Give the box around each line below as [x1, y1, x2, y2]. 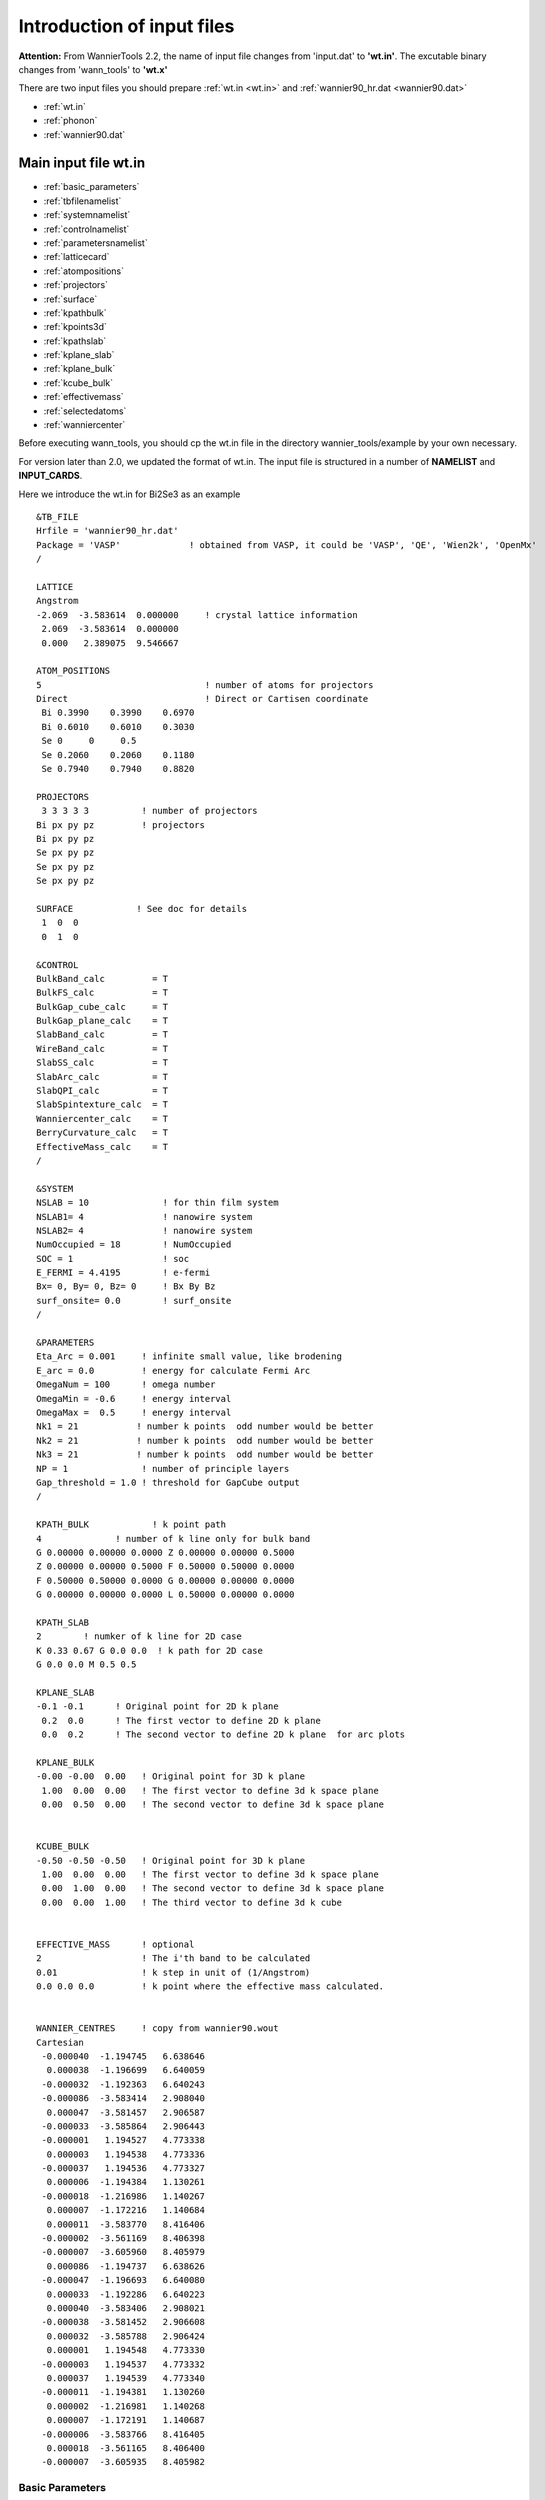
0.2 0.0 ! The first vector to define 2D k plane [41, 1715, 322, 1726]
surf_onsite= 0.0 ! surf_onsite [36, 1295, 232, 1306]
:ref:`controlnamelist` [43, 223, 130, 235]
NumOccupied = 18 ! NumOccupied [36, 1239, 232, 1250]
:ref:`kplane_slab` [43, 349, 115, 361]
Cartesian [36, 2036, 84, 2048]
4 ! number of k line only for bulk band [36, 1533, 311, 1544]
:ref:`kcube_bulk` [43, 376, 114, 389]
